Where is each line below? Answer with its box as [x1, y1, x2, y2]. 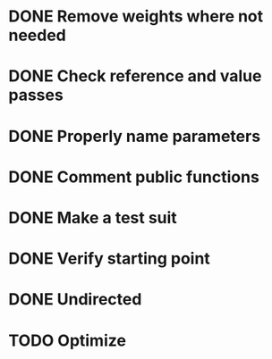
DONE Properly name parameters [8, 126, 261, 146]
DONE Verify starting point [8, 248, 211, 269]
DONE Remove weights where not [8, 6, 264, 27]
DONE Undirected [8, 289, 142, 310]
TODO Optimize [8, 330, 127, 350]
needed [8, 25, 66, 46]
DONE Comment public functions [8, 167, 260, 187]
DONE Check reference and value [8, 66, 262, 87]
